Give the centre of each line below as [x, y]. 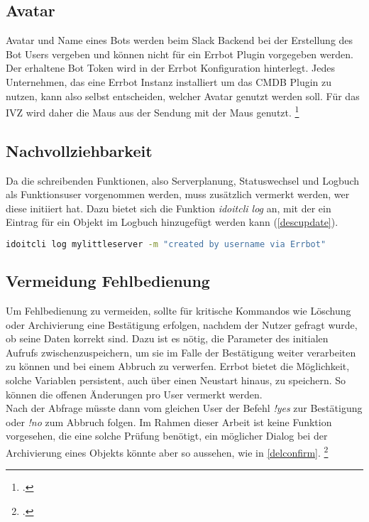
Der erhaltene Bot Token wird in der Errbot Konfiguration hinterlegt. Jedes [170, 68]
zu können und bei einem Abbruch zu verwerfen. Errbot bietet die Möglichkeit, [178, 366]
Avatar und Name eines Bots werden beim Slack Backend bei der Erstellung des [180, 40]
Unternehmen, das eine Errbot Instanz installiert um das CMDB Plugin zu [169, 81]
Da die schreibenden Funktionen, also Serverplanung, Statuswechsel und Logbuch [183, 180]
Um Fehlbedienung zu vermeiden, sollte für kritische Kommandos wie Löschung [178, 311]
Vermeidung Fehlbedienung [108, 281]
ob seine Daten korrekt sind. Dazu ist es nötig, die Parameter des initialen [167, 338]
